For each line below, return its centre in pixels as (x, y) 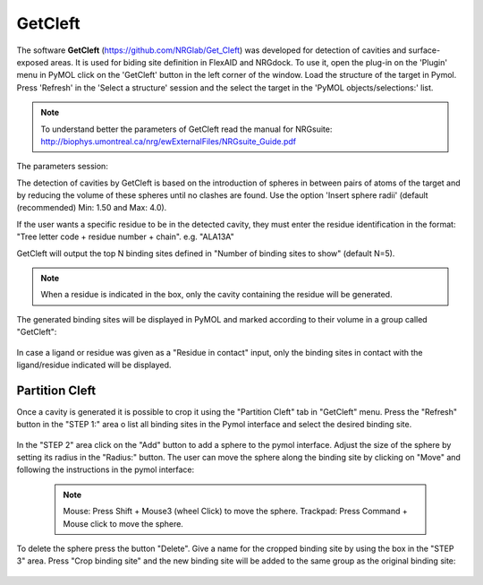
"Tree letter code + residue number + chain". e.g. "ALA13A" (125, 237)
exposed (33, 62)
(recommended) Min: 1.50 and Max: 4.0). (92, 208)
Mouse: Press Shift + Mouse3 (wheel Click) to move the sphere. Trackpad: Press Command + (235, 512)
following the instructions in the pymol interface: (106, 469)
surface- (424, 50)
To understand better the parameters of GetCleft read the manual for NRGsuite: (186, 129)
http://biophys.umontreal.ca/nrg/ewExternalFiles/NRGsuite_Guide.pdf (169, 141)
